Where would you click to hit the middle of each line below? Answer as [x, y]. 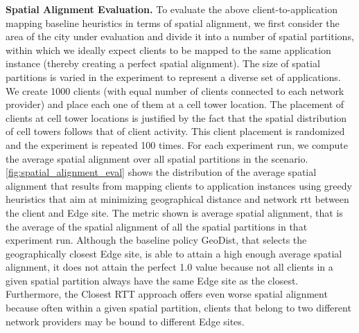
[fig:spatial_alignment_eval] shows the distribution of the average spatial [161, 172]
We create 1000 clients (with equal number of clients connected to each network [175, 90]
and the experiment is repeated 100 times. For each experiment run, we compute [177, 144]
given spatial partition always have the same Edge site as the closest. [152, 280]
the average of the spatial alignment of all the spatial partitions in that [157, 226]
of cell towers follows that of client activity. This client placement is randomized [175, 131]
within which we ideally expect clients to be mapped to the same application [168, 49]
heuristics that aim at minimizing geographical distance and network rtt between [177, 199]
